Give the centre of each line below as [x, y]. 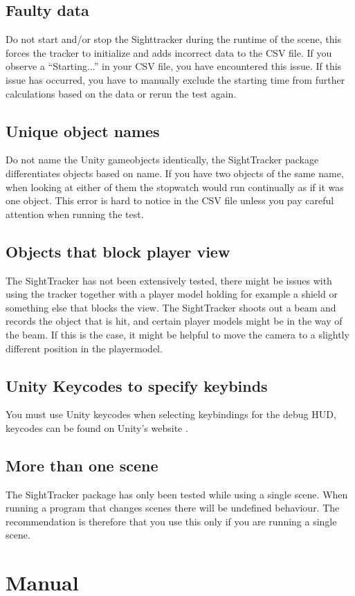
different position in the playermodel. [84, 348]
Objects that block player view [118, 251]
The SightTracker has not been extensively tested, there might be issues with [169, 280]
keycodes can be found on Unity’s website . [97, 427]
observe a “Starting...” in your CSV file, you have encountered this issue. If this [174, 66]
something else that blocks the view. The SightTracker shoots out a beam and [171, 307]
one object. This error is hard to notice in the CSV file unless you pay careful [170, 200]
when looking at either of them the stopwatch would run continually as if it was [175, 187]
